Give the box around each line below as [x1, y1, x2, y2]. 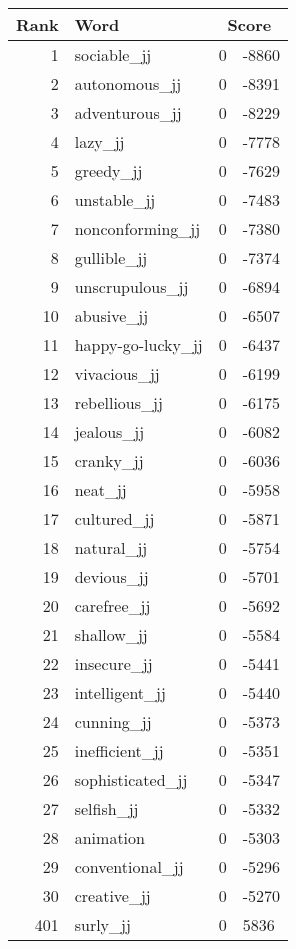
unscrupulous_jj [74, 275, 189, 298]
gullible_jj [74, 246, 148, 269]
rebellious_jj [74, 391, 163, 414]
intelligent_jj [74, 681, 166, 704]
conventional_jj [74, 855, 184, 878]
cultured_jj [74, 507, 155, 530]
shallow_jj [74, 623, 148, 646]
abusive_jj [74, 304, 149, 327]
